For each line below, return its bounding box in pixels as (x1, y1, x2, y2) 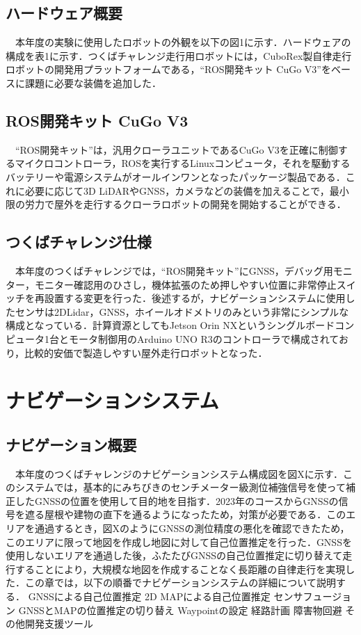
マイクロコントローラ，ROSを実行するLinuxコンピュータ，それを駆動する (15, 156, 351, 170)
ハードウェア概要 (6, 2, 122, 24)
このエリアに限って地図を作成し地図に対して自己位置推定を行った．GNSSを (6, 534, 352, 549)
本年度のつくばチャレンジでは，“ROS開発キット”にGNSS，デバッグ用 (15, 263, 333, 278)
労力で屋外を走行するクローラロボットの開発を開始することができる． (24, 197, 346, 211)
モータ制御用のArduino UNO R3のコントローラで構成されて (68, 331, 339, 346)
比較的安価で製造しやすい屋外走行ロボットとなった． (24, 345, 268, 360)
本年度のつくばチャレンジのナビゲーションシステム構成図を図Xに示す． (15, 466, 344, 481)
